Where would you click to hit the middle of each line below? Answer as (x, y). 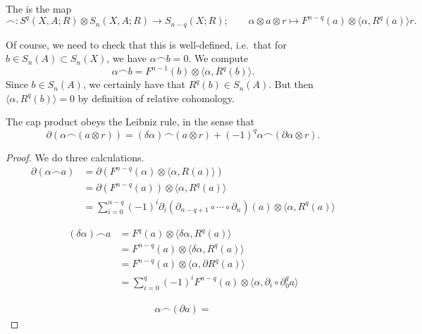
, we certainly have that (134, 84)
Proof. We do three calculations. (75, 157)
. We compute (218, 58)
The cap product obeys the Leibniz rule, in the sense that (130, 122)
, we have (127, 58)
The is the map (39, 8)
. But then (291, 84)
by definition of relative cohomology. (156, 98)
